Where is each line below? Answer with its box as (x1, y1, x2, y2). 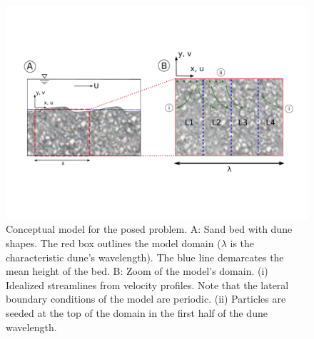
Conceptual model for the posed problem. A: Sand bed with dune (6, 221, 293, 236)
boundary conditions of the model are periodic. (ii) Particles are (6, 291, 286, 306)
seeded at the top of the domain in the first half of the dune (6, 305, 268, 320)
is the (230, 235, 255, 250)
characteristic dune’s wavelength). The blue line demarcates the (6, 249, 284, 264)
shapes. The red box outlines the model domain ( (6, 235, 221, 250)
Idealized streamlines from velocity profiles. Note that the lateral (6, 277, 289, 292)
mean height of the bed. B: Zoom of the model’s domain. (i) (6, 264, 268, 278)
